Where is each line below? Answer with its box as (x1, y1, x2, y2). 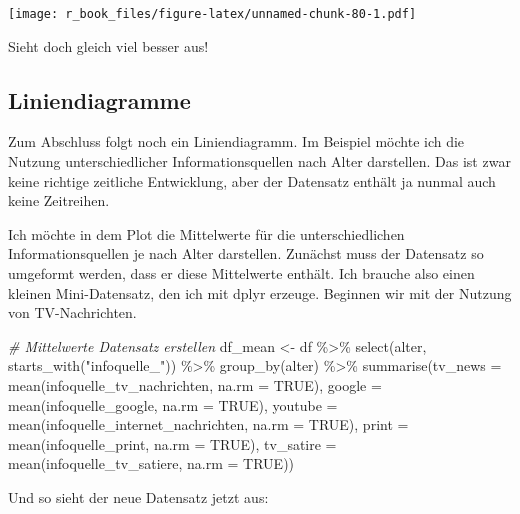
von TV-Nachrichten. (8, 302, 137, 323)
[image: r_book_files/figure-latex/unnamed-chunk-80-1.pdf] (8, 7, 417, 21)
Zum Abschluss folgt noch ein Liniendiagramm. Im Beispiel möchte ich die (8, 131, 465, 152)
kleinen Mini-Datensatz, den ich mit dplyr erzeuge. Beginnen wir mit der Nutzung (8, 282, 512, 303)
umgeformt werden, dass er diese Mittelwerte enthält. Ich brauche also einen (8, 263, 475, 284)
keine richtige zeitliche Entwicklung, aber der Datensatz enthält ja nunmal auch (8, 170, 496, 191)
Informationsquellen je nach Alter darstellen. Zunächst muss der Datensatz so (8, 243, 484, 264)
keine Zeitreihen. (8, 190, 110, 211)
